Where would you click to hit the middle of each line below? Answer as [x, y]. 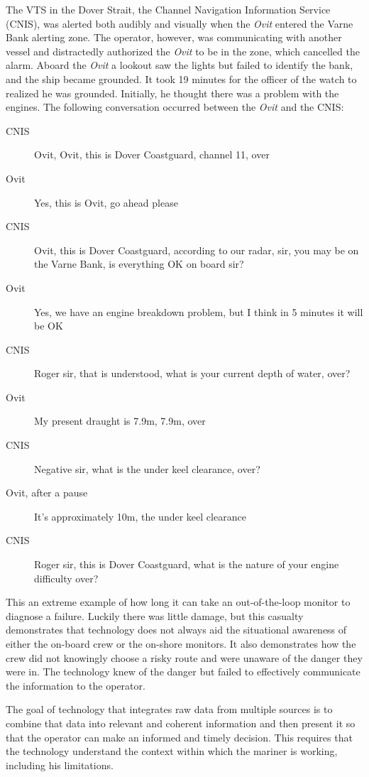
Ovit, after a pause [47, 493]
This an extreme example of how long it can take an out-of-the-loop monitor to [178, 602]
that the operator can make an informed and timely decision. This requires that [179, 737]
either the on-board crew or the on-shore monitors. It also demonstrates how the [181, 643]
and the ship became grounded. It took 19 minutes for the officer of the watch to [181, 78]
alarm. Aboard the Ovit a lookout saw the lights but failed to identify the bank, [180, 65]
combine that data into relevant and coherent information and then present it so [181, 723]
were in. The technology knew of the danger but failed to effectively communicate [183, 672]
